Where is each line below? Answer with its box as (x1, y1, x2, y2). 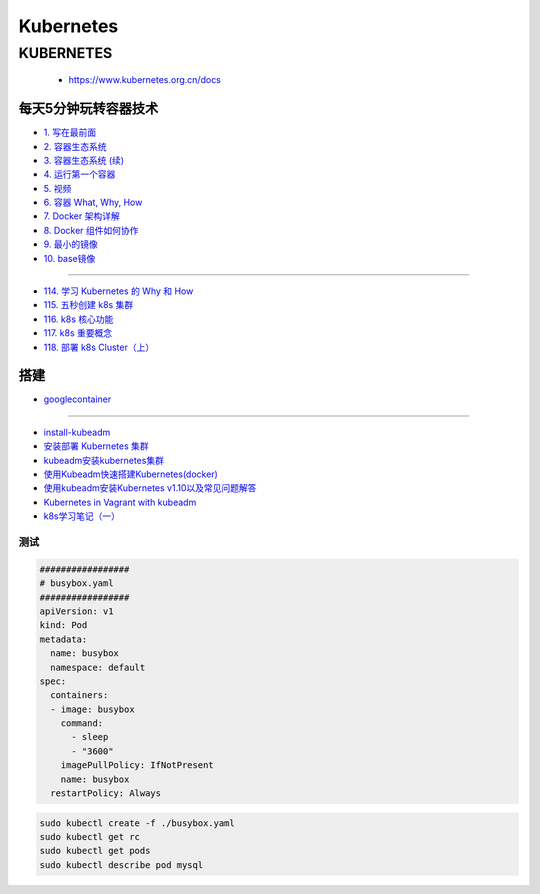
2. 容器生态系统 (43, 140, 107, 152)
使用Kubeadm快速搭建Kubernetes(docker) (43, 468, 219, 480)
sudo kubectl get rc (39, 831, 140, 842)
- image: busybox (50, 703, 135, 715)
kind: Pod (39, 620, 88, 631)
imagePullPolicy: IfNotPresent (60, 760, 214, 771)
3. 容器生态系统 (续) (43, 154, 125, 166)
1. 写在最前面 (43, 126, 97, 139)
